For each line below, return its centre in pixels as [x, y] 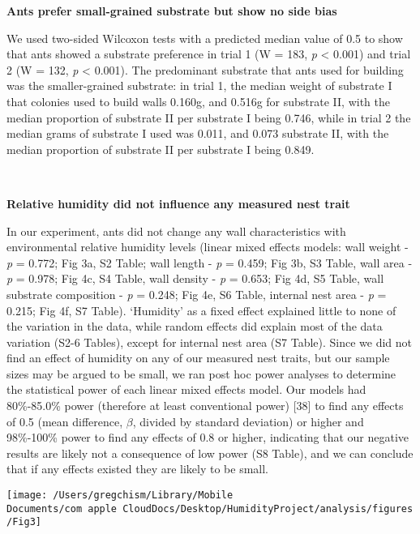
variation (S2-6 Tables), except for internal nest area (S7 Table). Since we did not [210, 342]
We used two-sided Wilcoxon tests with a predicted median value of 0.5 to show [205, 38]
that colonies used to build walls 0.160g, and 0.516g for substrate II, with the [198, 101]
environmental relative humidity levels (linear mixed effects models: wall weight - [208, 247]
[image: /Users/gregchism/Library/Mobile [120, 496]
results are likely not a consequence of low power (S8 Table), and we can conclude [210, 453]
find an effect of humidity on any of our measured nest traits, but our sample [198, 358]
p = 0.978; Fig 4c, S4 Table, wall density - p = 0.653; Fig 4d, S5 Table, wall [195, 278]
